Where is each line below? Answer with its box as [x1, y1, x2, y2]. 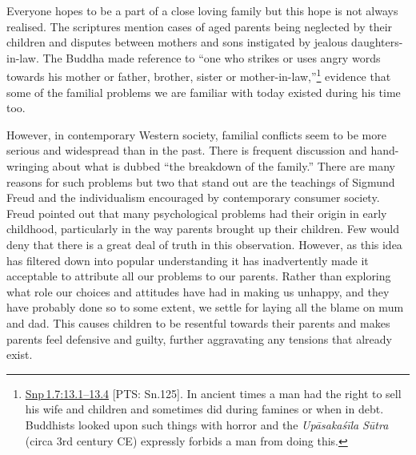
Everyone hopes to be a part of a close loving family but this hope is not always [6, 2, 398, 18]
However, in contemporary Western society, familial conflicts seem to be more [6, 126, 386, 143]
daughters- [351, 34, 403, 50]
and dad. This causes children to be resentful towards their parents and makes [6, 314, 390, 331]
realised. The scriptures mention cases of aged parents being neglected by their [6, 18, 393, 34]
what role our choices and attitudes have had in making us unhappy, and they [6, 283, 390, 300]
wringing [6, 158, 49, 174]
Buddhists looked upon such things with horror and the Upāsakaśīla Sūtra [25, 416, 389, 433]
